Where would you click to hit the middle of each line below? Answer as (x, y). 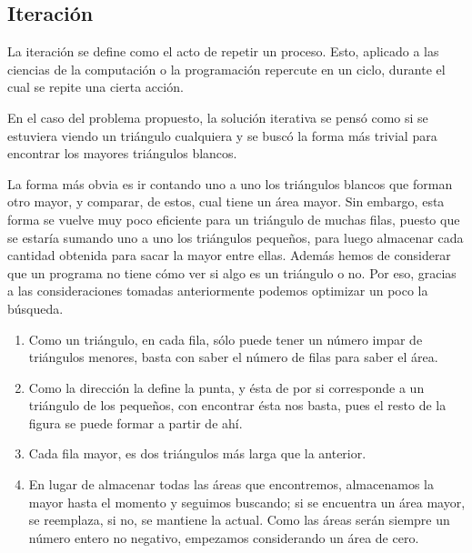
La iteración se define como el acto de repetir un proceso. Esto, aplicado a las (223, 51)
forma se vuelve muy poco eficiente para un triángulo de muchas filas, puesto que (234, 219)
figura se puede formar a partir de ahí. (136, 422)
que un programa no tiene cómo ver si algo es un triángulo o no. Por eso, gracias (232, 272)
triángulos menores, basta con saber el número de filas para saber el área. (233, 357)
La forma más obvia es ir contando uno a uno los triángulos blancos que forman (230, 183)
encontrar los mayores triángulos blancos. (122, 153)
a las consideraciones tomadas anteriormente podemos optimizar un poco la (218, 291)
